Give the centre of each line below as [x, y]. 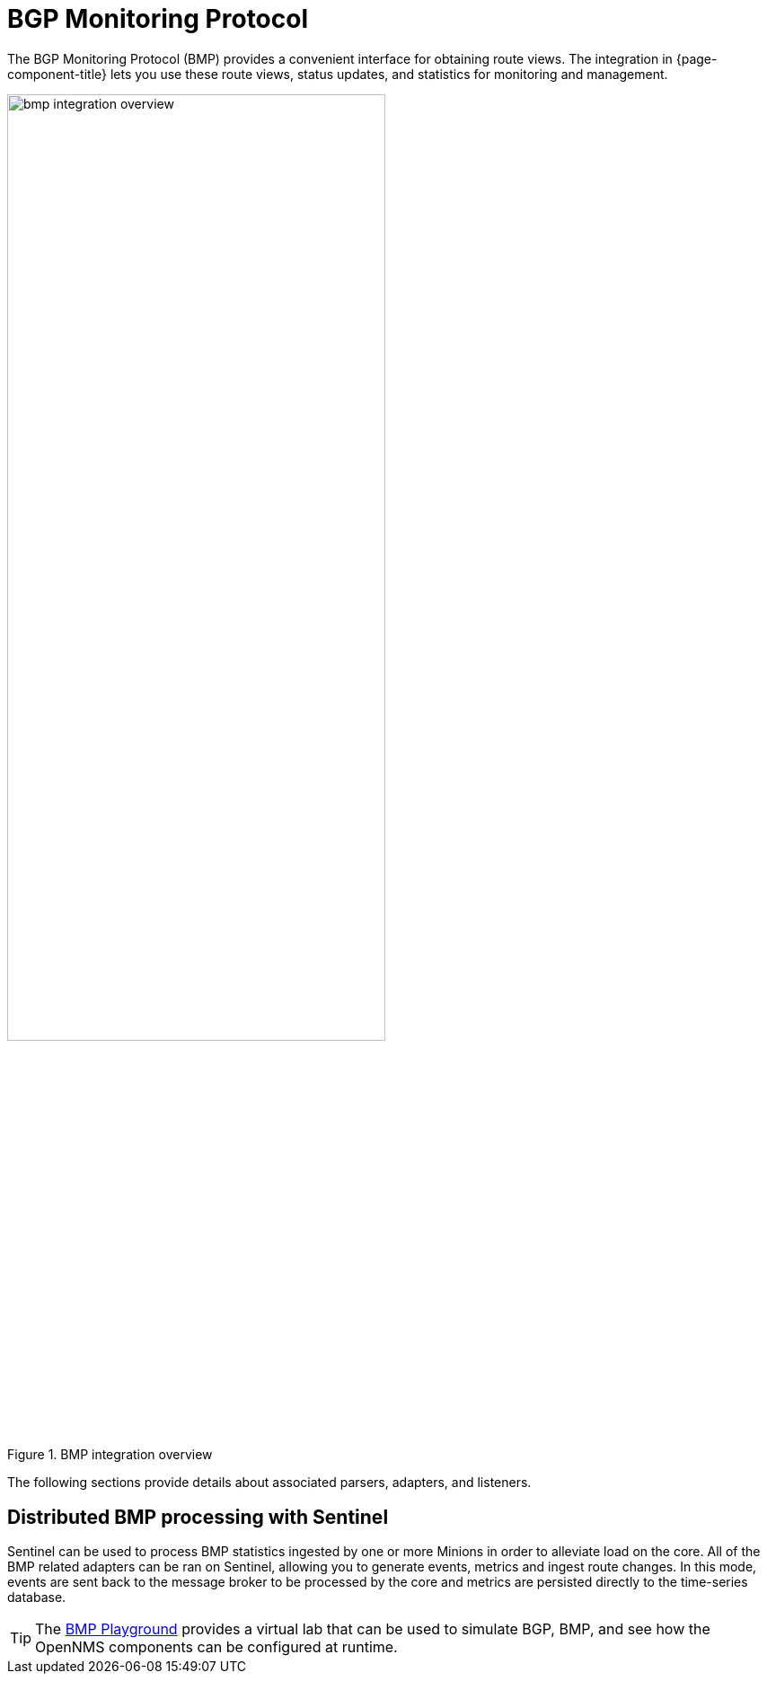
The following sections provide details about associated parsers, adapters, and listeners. [269, 1483]
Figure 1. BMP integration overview [110, 1455]
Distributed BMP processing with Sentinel [198, 1517]
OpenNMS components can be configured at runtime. [216, 1646]
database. [37, 1597]
